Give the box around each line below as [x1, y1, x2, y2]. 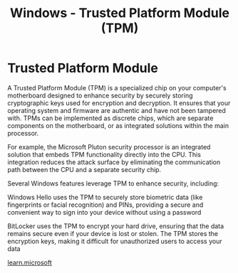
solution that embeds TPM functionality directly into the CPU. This [7, 150, 202, 159]
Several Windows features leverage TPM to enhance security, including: [7, 179, 219, 188]
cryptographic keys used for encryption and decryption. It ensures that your [7, 98, 231, 107]
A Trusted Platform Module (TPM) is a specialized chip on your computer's [7, 83, 227, 92]
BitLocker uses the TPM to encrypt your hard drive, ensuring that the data [7, 222, 224, 230]
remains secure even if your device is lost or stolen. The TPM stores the [7, 229, 219, 237]
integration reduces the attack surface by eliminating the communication [7, 158, 221, 166]
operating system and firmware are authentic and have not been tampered [7, 106, 227, 114]
